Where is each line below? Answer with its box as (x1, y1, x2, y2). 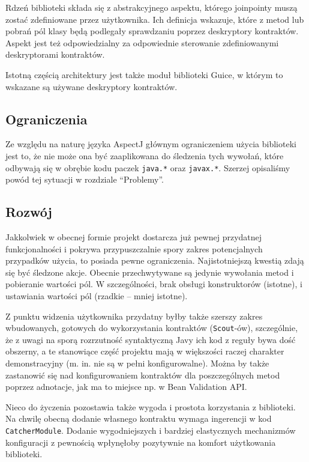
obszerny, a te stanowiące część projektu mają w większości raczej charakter (5, 345, 284, 357)
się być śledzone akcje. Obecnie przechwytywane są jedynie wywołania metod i (5, 266, 294, 278)
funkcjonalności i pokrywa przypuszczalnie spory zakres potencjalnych (5, 242, 263, 255)
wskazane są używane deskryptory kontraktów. (5, 80, 178, 93)
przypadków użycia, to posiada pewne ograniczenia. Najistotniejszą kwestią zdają (5, 254, 304, 267)
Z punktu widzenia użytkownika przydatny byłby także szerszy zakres (5, 309, 263, 322)
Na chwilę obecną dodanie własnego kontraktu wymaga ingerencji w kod (5, 412, 272, 425)
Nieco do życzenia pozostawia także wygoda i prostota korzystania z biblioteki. (5, 400, 296, 413)
